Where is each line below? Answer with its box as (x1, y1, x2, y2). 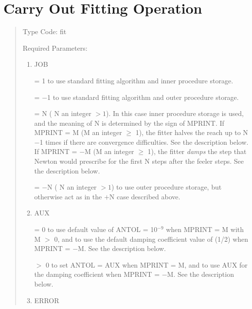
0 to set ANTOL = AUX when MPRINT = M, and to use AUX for (45, 259, 248, 270)
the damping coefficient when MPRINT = (34, 269, 160, 279)
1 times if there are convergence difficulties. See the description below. (39, 136, 249, 147)
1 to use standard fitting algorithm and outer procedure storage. (47, 92, 239, 102)
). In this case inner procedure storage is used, (106, 108, 244, 118)
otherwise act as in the (34, 191, 102, 201)
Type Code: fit (22, 26, 67, 37)
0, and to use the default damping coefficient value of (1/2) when (54, 233, 249, 244)
